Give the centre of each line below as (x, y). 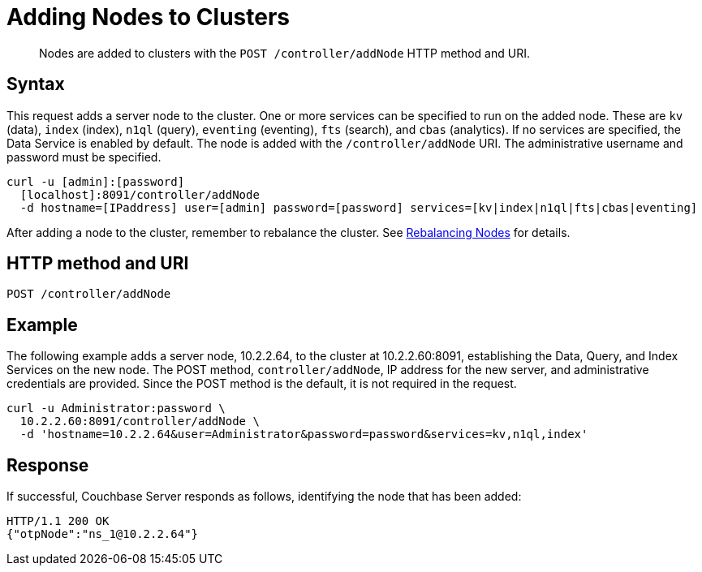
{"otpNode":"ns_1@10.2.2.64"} (103, 534)
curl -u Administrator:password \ (116, 409)
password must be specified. (84, 157)
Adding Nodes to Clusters (149, 17)
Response (48, 465)
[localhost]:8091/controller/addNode (140, 194)
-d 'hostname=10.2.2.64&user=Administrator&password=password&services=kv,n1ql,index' (304, 434)
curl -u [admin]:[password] (96, 181)
